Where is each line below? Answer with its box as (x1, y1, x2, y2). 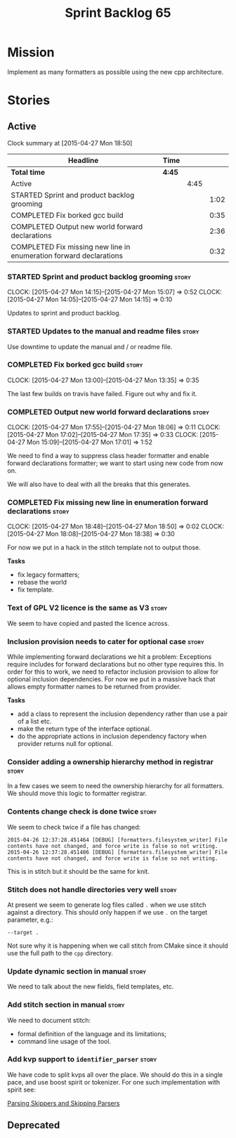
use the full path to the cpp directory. (7, 948, 114, 957)
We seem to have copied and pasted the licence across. (7, 619, 170, 627)
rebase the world (17, 578, 67, 587)
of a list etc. (17, 717, 52, 726)
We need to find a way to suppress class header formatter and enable (7, 452, 209, 460)
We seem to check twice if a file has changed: (7, 823, 141, 831)
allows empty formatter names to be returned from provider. (7, 683, 181, 691)
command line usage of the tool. (17, 1037, 111, 1045)
